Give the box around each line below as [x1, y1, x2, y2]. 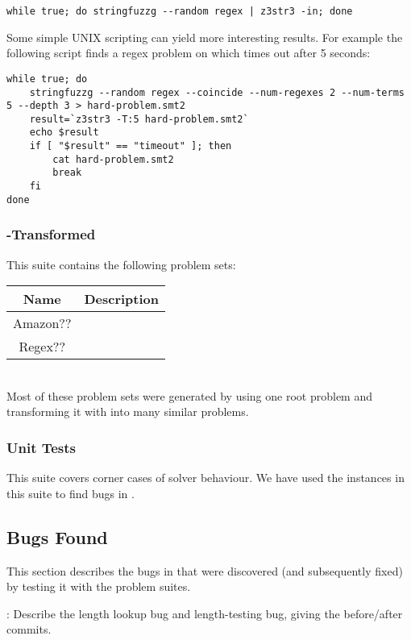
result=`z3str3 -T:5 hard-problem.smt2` [29, 113, 249, 125]
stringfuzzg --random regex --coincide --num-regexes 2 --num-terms [29, 86, 405, 98]
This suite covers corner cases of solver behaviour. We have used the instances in [6, 469, 405, 486]
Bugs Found [6, 524, 108, 549]
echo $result [29, 127, 99, 139]
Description [84, 289, 160, 309]
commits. [6, 621, 52, 638]
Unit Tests [6, 437, 77, 457]
